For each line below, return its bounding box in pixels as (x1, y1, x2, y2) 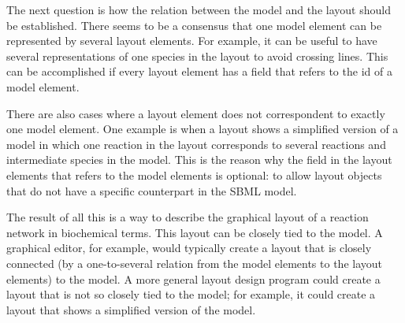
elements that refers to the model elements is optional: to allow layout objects (6, 166, 382, 183)
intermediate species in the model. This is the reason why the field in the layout (6, 151, 392, 168)
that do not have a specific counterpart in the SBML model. (6, 182, 297, 199)
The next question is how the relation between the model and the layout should (6, 2, 391, 17)
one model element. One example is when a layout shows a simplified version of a (6, 121, 399, 137)
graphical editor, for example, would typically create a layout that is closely (6, 239, 372, 256)
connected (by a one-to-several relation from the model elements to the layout (6, 254, 382, 271)
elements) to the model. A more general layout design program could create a (6, 270, 381, 287)
